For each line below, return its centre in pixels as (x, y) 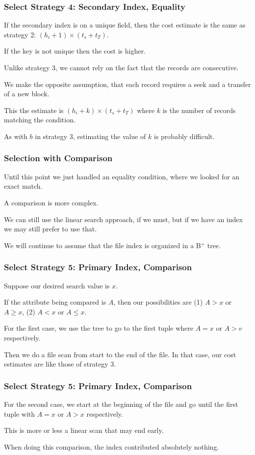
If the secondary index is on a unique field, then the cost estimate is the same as (125, 25)
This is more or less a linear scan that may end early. (84, 430)
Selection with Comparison (58, 158)
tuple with (20, 413)
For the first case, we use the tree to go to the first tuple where (99, 328)
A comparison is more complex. (51, 202)
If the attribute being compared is (55, 302)
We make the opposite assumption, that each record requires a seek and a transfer (127, 84)
